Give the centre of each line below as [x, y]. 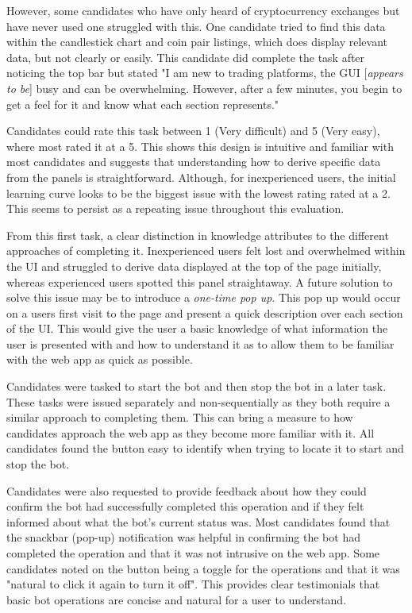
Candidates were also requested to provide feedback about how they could [187, 490]
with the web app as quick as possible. [100, 359]
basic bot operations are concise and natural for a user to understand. [177, 599]
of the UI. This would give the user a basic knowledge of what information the [197, 328]
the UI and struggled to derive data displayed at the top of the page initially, [194, 266]
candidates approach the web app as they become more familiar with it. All [191, 432]
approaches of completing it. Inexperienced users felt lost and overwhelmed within [206, 251]
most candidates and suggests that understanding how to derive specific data [194, 162]
